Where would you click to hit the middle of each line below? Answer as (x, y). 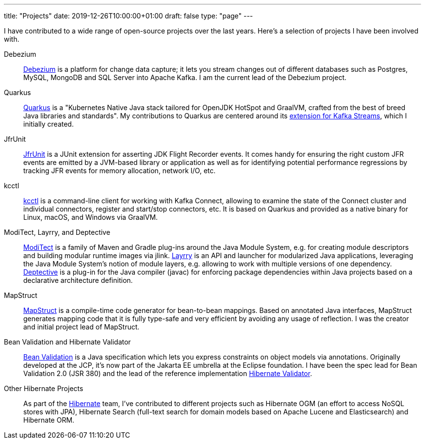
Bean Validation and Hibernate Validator (67, 342)
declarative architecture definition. (78, 280)
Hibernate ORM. (49, 420)
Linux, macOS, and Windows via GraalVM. (91, 217)
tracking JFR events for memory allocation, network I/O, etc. (120, 171)
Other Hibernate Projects (44, 388)
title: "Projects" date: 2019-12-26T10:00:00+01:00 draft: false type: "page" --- (129, 16)
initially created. (49, 124)
